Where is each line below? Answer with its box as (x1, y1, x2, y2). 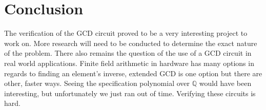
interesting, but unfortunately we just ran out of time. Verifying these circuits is (4, 87, 256, 98)
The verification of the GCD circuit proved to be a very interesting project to (4, 28, 248, 38)
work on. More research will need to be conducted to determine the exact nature (4, 37, 257, 48)
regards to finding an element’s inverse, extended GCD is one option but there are (4, 68, 262, 78)
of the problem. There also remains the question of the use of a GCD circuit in (4, 48, 252, 58)
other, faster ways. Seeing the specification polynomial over (4, 78, 190, 89)
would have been (199, 78, 252, 89)
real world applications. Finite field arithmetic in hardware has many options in (4, 57, 254, 68)
